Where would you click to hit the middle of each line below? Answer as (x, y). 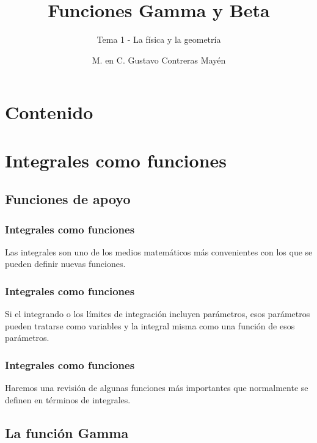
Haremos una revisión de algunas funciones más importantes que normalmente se (157, 388)
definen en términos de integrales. (68, 399)
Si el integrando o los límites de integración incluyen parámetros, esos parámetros (158, 314)
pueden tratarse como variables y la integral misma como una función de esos (150, 325)
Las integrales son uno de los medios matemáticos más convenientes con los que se (159, 251)
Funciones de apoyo (68, 199)
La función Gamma (67, 432)
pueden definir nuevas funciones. (65, 264)
